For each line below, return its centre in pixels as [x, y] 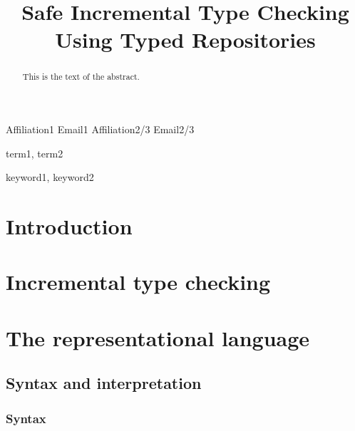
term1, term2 [35, 153]
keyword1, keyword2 [50, 177]
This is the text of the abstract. [81, 77]
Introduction [69, 225]
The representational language [158, 337]
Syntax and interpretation [104, 383]
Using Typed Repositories [185, 40]
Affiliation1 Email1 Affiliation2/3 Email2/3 [100, 129]
